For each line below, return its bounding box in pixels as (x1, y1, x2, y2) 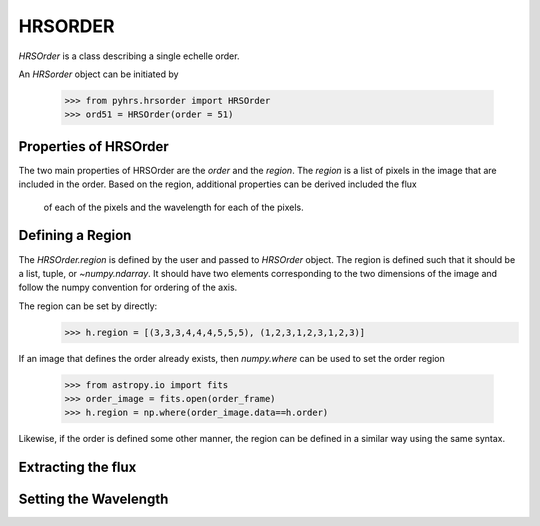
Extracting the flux (18, 459, 137, 476)
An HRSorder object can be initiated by (18, 68, 179, 80)
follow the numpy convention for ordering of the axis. (18, 281, 238, 294)
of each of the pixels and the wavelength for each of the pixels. (43, 201, 304, 213)
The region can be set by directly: (18, 300, 158, 312)
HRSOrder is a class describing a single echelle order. (18, 50, 240, 62)
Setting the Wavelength (18, 491, 169, 508)
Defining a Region (18, 227, 132, 244)
